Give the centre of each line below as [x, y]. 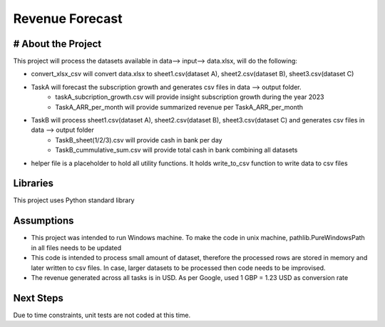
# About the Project [57, 44]
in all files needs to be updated [76, 248]
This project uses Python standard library [74, 200]
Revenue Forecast [68, 19]
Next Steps [38, 298]
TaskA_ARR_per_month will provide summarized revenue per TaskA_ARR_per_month [179, 107]
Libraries [33, 183]
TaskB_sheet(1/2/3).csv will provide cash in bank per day [139, 140]
